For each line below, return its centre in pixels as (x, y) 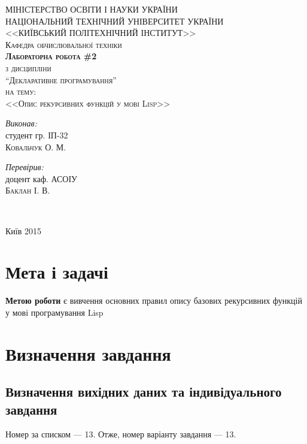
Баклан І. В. (28, 190)
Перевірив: (25, 167)
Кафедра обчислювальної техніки (64, 44)
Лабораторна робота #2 (51, 56)
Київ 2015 (23, 230)
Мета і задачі (57, 272)
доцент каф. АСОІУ (41, 178)
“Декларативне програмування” (61, 79)
